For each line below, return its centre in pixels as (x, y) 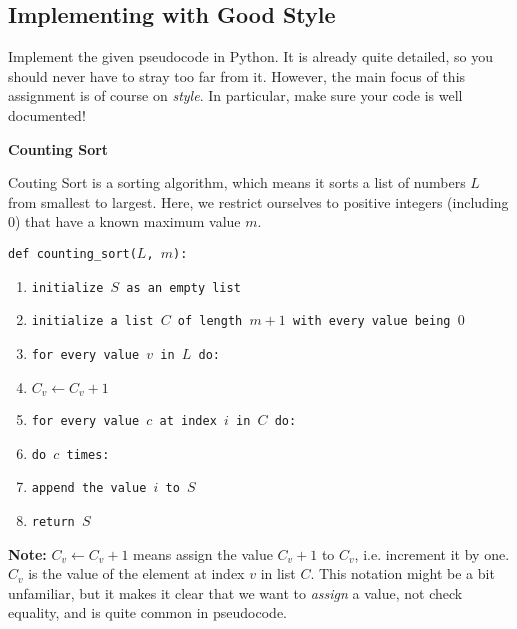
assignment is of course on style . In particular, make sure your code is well (235, 95)
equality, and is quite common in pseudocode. (148, 612)
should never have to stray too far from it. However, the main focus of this (237, 75)
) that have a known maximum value (128, 221)
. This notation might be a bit (402, 573)
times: (88, 454)
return (53, 522)
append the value (89, 488)
